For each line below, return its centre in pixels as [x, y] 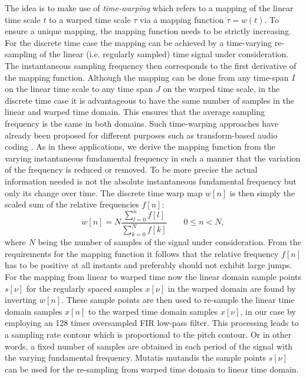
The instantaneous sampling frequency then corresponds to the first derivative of [151, 65]
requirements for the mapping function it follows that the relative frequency [142, 253]
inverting [21, 300]
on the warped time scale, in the [221, 89]
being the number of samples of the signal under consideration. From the [170, 242]
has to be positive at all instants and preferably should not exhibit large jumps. [149, 265]
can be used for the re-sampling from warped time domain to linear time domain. [152, 369]
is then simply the [262, 192]
